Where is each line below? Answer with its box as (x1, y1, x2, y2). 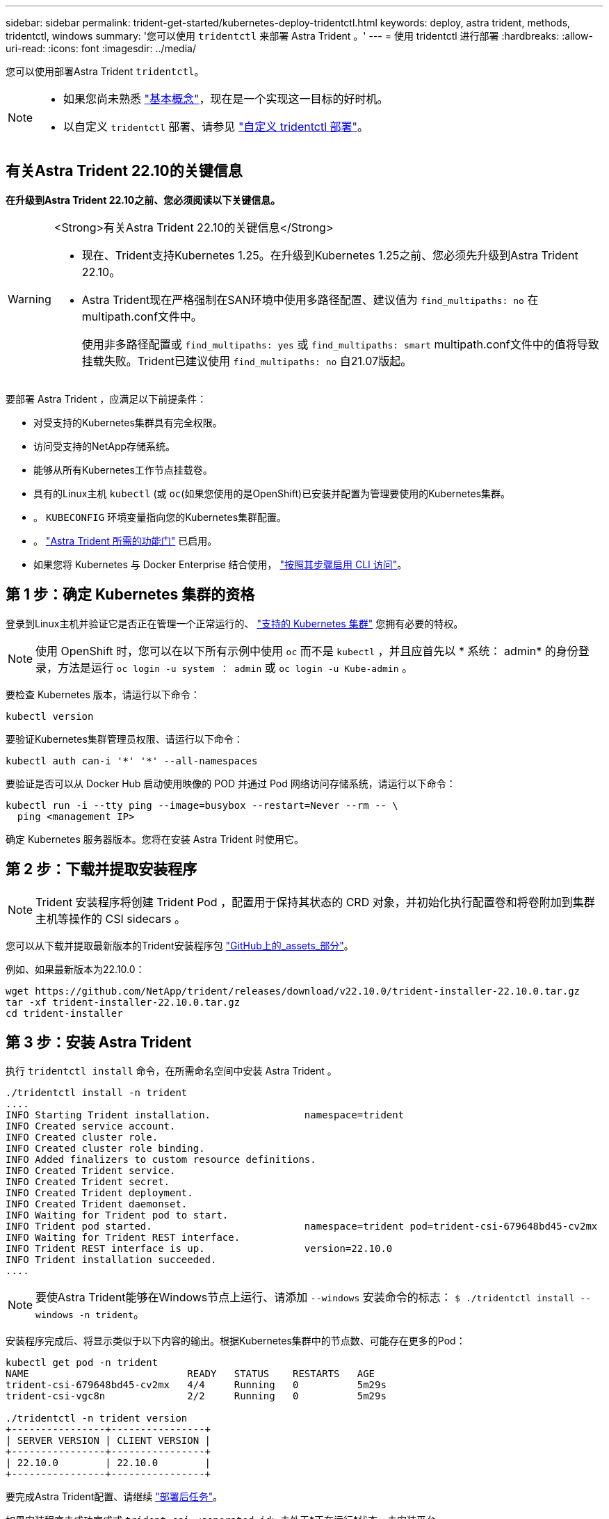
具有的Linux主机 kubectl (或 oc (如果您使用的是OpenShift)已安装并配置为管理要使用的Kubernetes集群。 (33, 487, 511, 499)
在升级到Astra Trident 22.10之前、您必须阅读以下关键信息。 (6, 193, 281, 206)
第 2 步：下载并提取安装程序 (6, 860, 197, 878)
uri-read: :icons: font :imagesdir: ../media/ (6, 42, 196, 54)
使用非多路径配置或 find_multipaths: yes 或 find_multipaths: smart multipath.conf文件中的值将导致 (81, 337, 599, 351)
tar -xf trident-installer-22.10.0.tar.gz (6, 996, 241, 1008)
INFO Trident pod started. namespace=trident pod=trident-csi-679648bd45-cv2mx (6, 1221, 598, 1232)
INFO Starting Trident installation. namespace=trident (6, 1109, 405, 1121)
